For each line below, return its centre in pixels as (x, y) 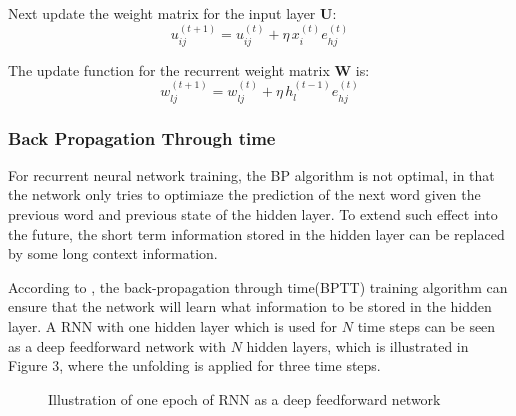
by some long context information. (113, 253)
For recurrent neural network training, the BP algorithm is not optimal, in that (251, 174)
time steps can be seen (426, 326)
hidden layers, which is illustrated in (357, 345)
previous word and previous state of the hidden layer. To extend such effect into (253, 214)
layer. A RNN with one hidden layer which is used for (173, 326)
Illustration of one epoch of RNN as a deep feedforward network (244, 398)
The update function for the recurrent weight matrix (169, 69)
